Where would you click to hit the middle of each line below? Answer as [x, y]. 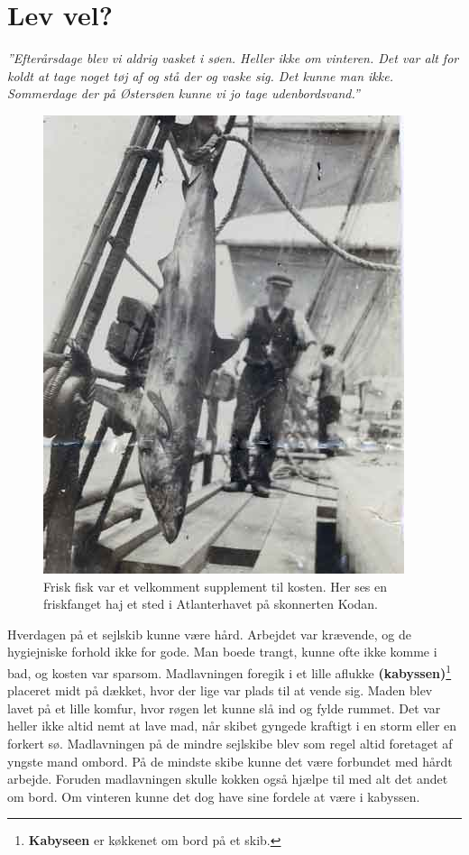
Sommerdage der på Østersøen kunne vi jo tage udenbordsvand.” [184, 93]
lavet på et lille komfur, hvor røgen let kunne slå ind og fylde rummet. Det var [224, 708]
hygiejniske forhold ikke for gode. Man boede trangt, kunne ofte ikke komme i [222, 652]
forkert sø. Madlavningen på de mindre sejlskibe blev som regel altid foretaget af [230, 743]
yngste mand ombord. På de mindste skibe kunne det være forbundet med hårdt [230, 761]
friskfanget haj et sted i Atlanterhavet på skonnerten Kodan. [211, 604]
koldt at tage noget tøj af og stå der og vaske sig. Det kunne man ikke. [200, 75]
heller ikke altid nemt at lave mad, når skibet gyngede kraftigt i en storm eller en [232, 726]
